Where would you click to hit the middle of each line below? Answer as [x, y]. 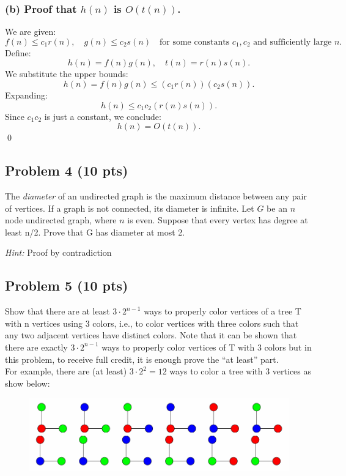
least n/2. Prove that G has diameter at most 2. [95, 232]
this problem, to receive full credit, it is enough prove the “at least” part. [142, 359]
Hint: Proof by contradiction [58, 252]
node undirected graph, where [61, 220]
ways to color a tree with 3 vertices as [241, 371]
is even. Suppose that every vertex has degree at [218, 220]
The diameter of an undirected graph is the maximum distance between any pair [156, 195]
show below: [28, 383]
